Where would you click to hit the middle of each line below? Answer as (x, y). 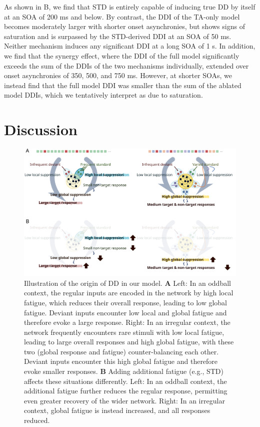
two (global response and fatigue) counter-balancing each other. (121, 351)
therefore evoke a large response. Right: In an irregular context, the (127, 322)
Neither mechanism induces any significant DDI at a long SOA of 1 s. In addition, (130, 46)
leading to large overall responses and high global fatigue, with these (129, 342)
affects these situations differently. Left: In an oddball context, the (125, 381)
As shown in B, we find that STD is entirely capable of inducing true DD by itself (130, 7)
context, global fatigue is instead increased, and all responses (117, 410)
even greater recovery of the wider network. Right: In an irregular (124, 400)
